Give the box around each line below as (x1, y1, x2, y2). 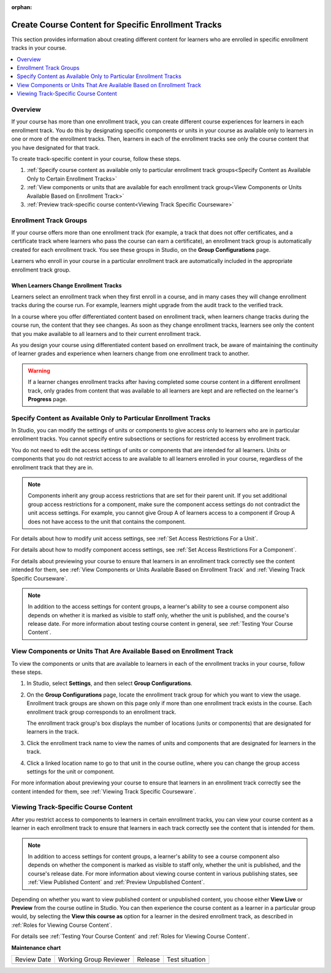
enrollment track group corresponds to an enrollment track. (26, 708, 177, 716)
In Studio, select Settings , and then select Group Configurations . (26, 679, 192, 687)
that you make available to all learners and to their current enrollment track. (11, 330, 202, 337)
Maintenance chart (11, 944, 61, 952)
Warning (28, 367, 50, 374)
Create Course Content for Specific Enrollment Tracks (11, 19, 222, 30)
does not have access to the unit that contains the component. (28, 518, 186, 525)
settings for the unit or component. (26, 768, 115, 775)
